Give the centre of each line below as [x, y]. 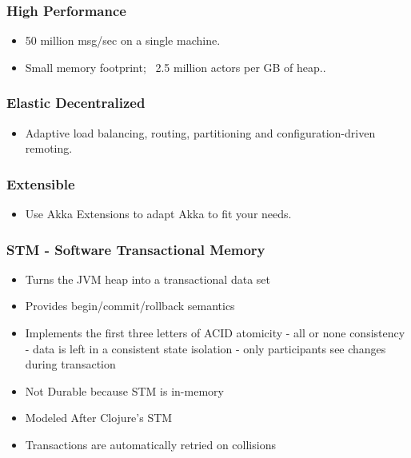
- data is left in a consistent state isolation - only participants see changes [205, 348]
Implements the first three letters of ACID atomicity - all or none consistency [215, 333]
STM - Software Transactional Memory [136, 249]
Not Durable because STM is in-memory [124, 390]
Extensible [41, 183]
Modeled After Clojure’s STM [99, 418]
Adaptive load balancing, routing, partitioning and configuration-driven [200, 132]
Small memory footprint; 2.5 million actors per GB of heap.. [176, 67]
